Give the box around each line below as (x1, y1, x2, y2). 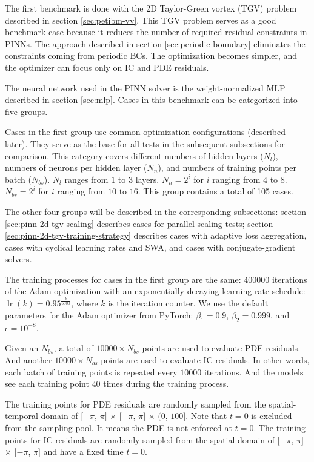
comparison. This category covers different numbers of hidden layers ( (5, 149, 264, 162)
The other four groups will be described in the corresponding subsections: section (5, 205, 307, 217)
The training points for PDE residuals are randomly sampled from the (5, 397, 266, 410)
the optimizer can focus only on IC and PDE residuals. (5, 61, 209, 73)
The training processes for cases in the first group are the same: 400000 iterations (5, 272, 307, 285)
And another (5, 354, 52, 366)
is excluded (251, 409, 292, 422)
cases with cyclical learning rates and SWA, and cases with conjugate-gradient (5, 240, 296, 253)
